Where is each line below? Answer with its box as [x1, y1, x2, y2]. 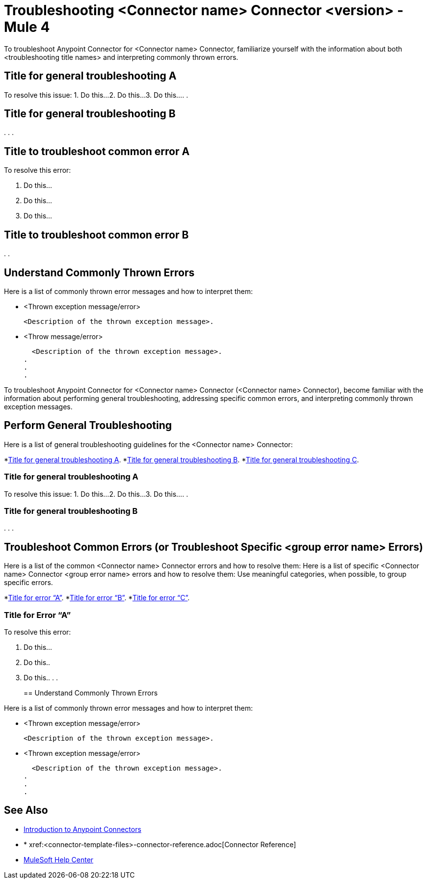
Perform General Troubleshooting [4, 419, 172, 432]
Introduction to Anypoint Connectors [24, 825, 141, 833]
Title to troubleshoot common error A [4, 145, 190, 158]
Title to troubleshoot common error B [4, 228, 189, 241]
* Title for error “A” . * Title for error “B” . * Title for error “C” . [4, 593, 190, 602]
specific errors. [4, 578, 53, 587]
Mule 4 [4, 19, 50, 35]
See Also [4, 804, 48, 817]
